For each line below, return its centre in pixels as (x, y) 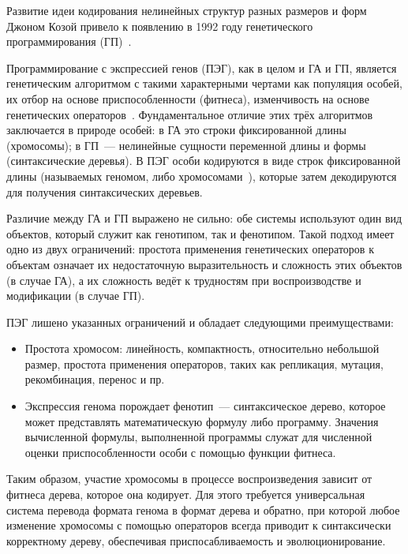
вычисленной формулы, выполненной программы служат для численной (198, 437)
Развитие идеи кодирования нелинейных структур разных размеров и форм (187, 10)
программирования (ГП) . (69, 41)
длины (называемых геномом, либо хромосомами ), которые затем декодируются (202, 176)
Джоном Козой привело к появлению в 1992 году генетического (160, 26)
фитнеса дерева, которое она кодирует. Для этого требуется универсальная (186, 494)
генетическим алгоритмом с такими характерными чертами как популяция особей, (204, 83)
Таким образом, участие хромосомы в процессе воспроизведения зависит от (189, 479)
